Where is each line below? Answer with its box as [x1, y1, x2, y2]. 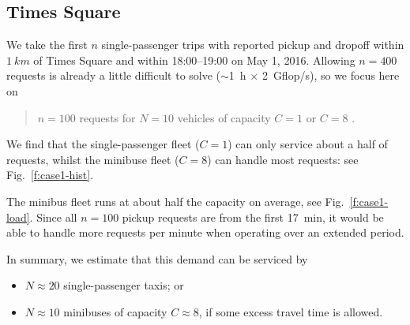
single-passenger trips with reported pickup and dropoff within [101, 36, 404, 53]
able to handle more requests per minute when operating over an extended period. [6, 224, 404, 241]
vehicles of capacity [177, 109, 271, 125]
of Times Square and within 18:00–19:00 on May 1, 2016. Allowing [33, 51, 355, 68]
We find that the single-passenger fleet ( [6, 136, 200, 152]
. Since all [29, 208, 77, 225]
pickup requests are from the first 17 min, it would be [122, 208, 384, 225]
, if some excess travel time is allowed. [198, 303, 383, 319]
